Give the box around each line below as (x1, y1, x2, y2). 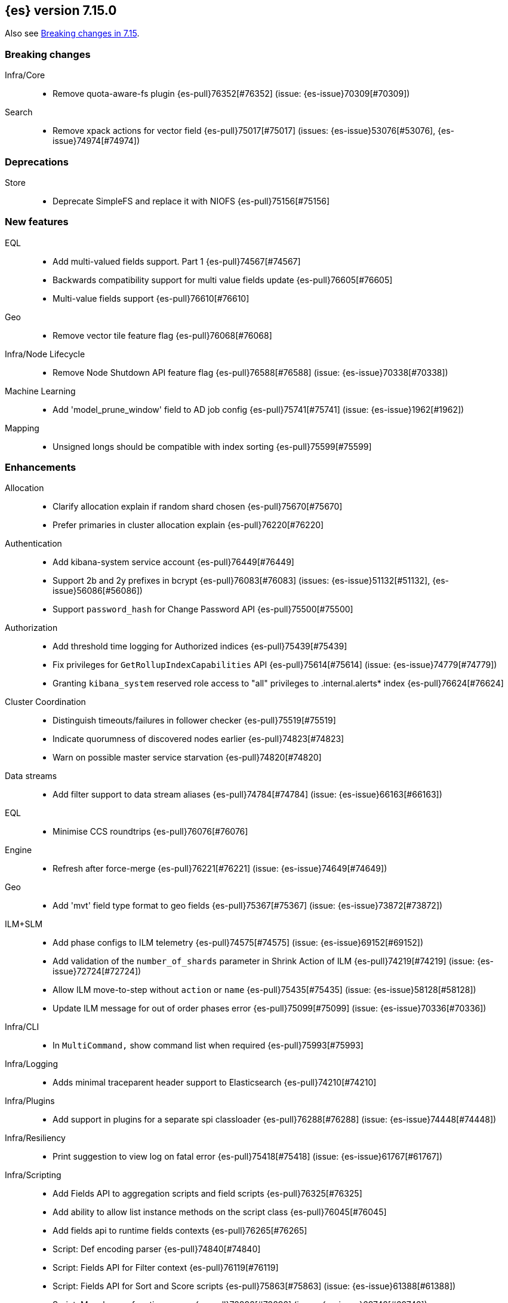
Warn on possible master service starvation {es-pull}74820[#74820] (53, 752, 322, 763)
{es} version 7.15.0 (5, 3, 117, 18)
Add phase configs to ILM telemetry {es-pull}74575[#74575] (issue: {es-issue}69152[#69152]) (53, 937, 424, 948)
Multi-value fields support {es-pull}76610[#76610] (53, 293, 250, 303)
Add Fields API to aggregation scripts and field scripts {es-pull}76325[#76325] (53, 1188, 362, 1199)
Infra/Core (5, 70, 45, 81)
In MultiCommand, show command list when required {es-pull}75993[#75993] (53, 1040, 364, 1051)
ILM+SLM (5, 919, 43, 930)
